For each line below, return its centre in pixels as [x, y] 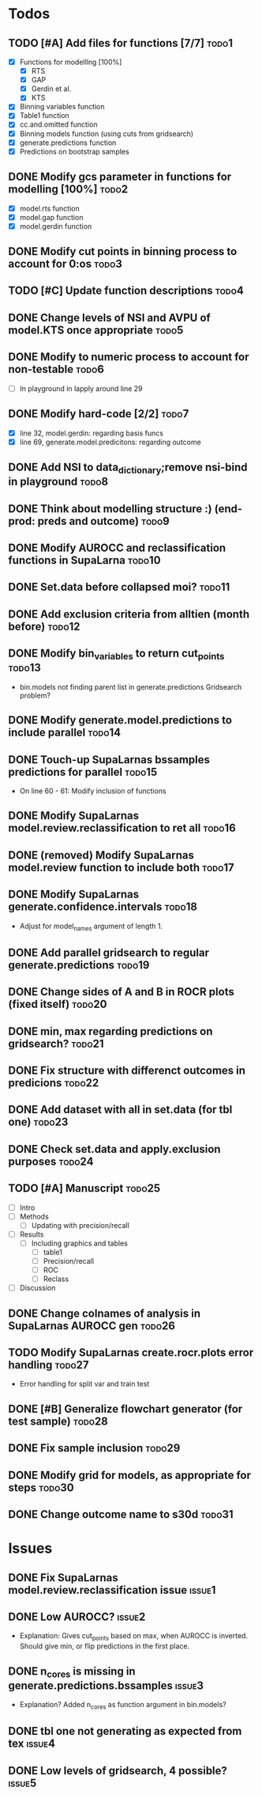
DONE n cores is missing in [72, 1672]
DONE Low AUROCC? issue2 [77, 1616]
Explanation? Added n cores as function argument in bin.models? [123, 1706]
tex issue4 [32, 1744]
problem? [35, 695]
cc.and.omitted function [58, 124]
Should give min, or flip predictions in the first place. [105, 1646]
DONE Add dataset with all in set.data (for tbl [120, 1110]
